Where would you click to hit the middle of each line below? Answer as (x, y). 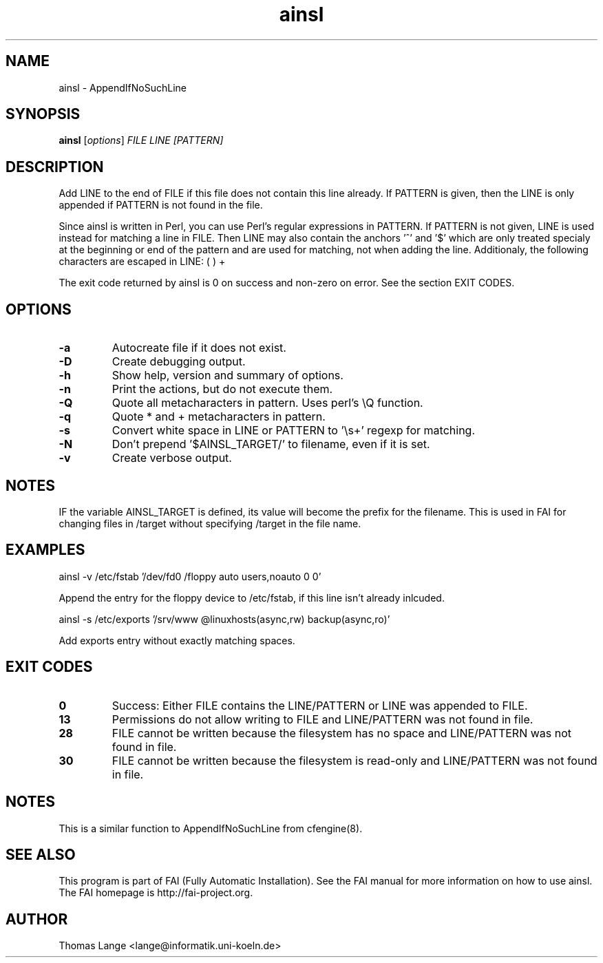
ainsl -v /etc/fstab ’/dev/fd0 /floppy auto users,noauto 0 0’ (190, 576)
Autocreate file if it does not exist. (199, 348)
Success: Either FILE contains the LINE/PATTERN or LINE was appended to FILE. (320, 705)
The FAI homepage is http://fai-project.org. (156, 893)
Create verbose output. (172, 458)
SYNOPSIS (43, 114)
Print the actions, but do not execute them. (222, 389)
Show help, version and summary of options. (228, 375)
